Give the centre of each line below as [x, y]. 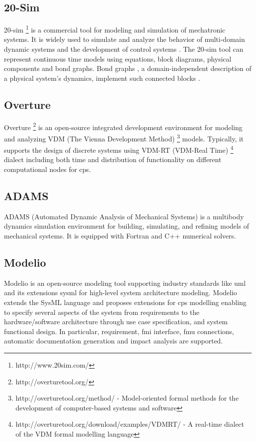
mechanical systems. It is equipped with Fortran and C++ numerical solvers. [120, 235]
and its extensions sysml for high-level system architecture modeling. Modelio [121, 292]
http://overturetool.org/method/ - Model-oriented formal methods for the [127, 398]
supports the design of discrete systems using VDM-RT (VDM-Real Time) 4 [119, 149]
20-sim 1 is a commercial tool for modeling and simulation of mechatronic [115, 29]
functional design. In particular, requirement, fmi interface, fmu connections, [119, 331]
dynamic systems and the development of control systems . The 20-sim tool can [124, 49]
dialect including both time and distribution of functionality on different [113, 159]
